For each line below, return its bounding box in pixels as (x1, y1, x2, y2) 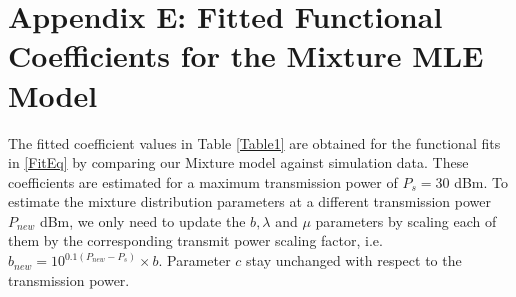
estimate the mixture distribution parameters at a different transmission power (8, 191, 491, 212)
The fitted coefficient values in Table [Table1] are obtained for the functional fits (8, 132, 501, 153)
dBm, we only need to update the (39, 210, 246, 231)
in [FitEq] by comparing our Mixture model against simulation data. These (8, 152, 469, 173)
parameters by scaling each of (315, 210, 497, 231)
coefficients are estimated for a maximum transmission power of (8, 171, 398, 192)
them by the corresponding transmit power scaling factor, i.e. (8, 230, 383, 251)
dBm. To (454, 171, 508, 192)
